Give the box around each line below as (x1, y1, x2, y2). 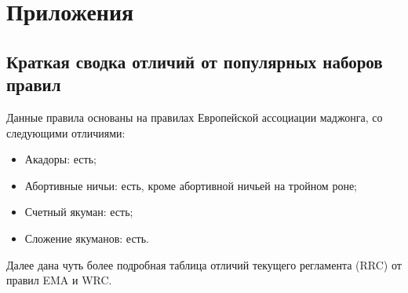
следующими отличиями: (6, 124, 126, 141)
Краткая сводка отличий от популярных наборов (6, 49, 383, 73)
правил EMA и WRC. (6, 272, 112, 288)
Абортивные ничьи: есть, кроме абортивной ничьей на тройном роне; (24, 177, 357, 193)
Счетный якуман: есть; (24, 203, 133, 220)
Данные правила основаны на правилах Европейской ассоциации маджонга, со (6, 108, 383, 125)
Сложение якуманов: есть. (24, 229, 149, 246)
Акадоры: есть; (24, 151, 97, 167)
